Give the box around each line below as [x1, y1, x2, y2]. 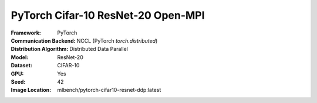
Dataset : [11, 62, 32, 69]
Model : [11, 53, 29, 61]
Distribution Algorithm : [11, 46, 69, 53]
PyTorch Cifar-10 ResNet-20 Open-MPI [11, 9, 205, 22]
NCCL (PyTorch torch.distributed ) [76, 37, 158, 44]
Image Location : [11, 87, 52, 94]
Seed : [11, 78, 26, 85]
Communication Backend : [11, 37, 76, 44]
